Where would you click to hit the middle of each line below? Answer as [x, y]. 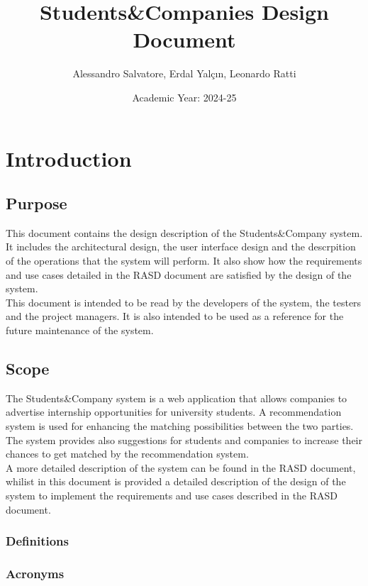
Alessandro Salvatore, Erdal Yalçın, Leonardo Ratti [184, 73]
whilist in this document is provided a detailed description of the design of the [176, 481]
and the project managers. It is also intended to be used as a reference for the [175, 316]
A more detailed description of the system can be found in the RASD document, [181, 467]
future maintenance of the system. [80, 330]
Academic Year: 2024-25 [184, 97]
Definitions [37, 541]
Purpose [37, 203]
